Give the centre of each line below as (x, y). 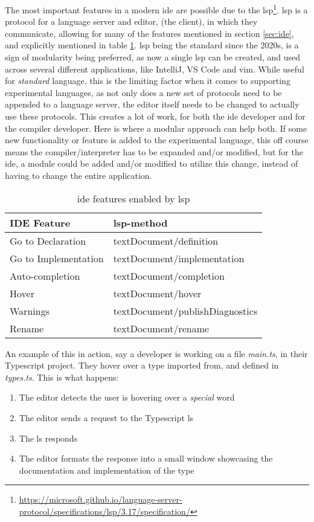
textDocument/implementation (179, 258)
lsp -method (140, 222)
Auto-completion (45, 275)
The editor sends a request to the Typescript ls (106, 417)
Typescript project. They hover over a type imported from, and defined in (142, 365)
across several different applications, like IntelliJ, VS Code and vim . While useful (155, 69)
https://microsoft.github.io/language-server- (101, 499)
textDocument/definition (166, 240)
